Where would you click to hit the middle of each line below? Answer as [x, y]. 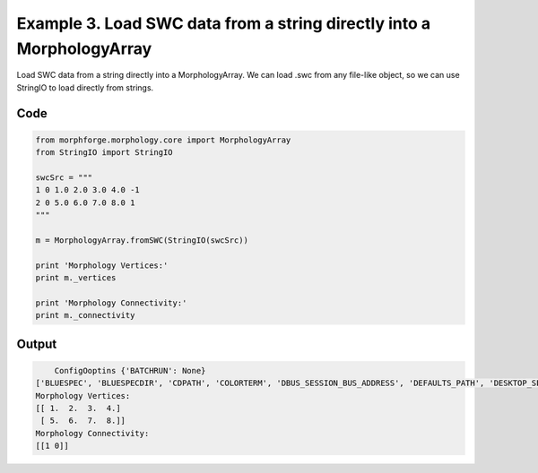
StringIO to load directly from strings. [85, 87]
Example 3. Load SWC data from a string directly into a [223, 23]
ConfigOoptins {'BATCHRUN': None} [130, 370]
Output [37, 344]
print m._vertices [76, 278]
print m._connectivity [85, 315]
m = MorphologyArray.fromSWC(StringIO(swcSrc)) [142, 240]
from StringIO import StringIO [104, 153]
